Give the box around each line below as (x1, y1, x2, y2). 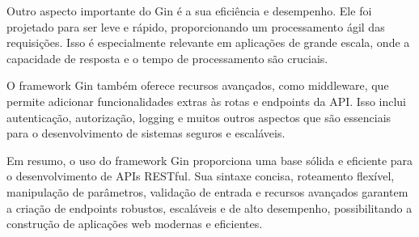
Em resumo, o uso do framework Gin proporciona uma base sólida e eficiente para (6, 151, 413, 168)
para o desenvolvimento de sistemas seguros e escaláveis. (6, 125, 286, 142)
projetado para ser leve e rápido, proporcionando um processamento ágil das (6, 18, 385, 35)
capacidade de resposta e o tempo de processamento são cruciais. (6, 49, 328, 66)
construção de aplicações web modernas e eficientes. (6, 215, 263, 232)
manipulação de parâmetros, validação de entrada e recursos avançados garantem (6, 183, 408, 200)
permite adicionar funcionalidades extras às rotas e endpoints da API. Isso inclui (6, 92, 407, 109)
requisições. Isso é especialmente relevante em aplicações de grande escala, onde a (6, 34, 410, 51)
